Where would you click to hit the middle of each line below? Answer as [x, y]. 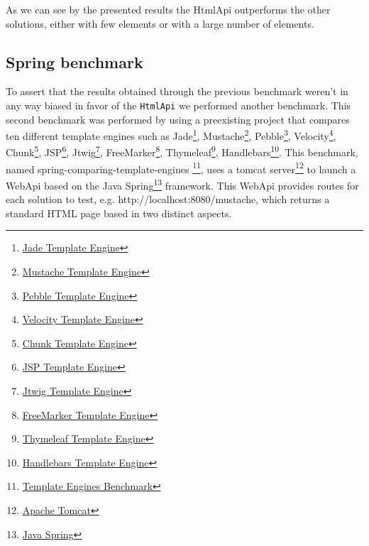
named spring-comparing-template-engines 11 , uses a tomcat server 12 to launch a [181, 168]
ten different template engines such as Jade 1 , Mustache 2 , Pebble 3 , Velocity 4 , [171, 135]
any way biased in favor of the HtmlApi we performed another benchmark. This [178, 105]
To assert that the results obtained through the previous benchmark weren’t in [177, 91]
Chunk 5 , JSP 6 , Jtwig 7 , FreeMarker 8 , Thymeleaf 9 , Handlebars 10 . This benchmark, [182, 151]
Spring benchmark [75, 61]
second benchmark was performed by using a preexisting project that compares [178, 119]
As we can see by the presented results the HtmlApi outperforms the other [168, 9]
